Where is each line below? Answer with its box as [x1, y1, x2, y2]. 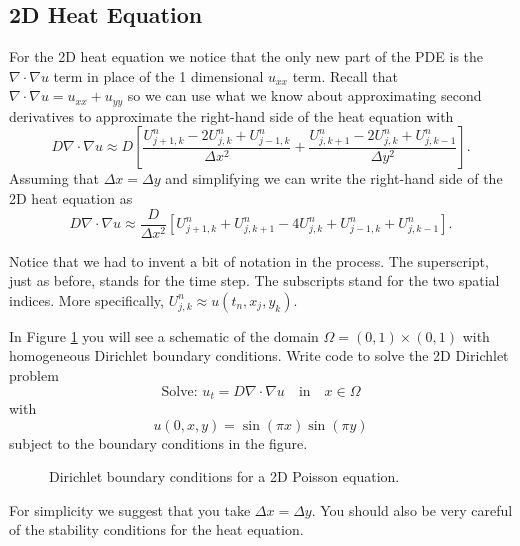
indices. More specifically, [9, 289, 164, 310]
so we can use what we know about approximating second [127, 85, 482, 106]
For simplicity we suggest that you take [9, 499, 251, 520]
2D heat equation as [9, 188, 133, 209]
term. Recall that [292, 65, 398, 86]
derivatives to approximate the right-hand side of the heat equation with [9, 105, 454, 126]
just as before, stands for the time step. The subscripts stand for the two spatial [9, 270, 500, 291]
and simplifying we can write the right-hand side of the [165, 168, 503, 189]
